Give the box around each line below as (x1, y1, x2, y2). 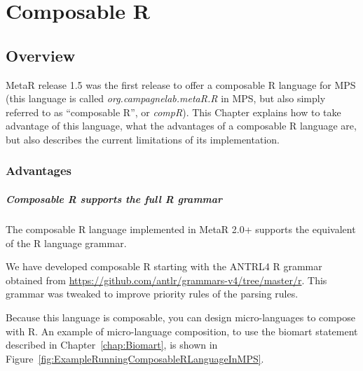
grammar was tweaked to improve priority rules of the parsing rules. (6, 286, 299, 301)
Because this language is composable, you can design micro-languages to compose (6, 309, 355, 324)
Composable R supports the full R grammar (6, 191, 223, 206)
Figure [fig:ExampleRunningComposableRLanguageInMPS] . (6, 351, 264, 365)
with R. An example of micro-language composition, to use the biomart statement (6, 323, 358, 338)
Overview (6, 44, 76, 66)
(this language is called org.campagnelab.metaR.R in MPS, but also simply (6, 91, 326, 106)
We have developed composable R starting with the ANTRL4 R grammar (6, 259, 322, 274)
